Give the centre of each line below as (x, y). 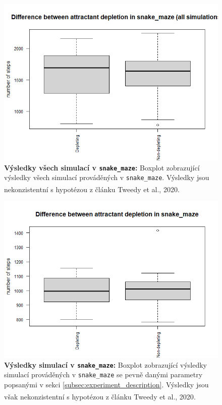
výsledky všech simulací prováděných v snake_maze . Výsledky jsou (107, 177)
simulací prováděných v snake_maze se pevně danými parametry (103, 374)
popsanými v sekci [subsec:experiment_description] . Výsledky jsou (106, 385)
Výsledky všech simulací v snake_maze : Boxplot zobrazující (102, 167)
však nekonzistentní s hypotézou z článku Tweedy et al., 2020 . (100, 396)
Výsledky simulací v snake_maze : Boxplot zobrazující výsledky (105, 364)
